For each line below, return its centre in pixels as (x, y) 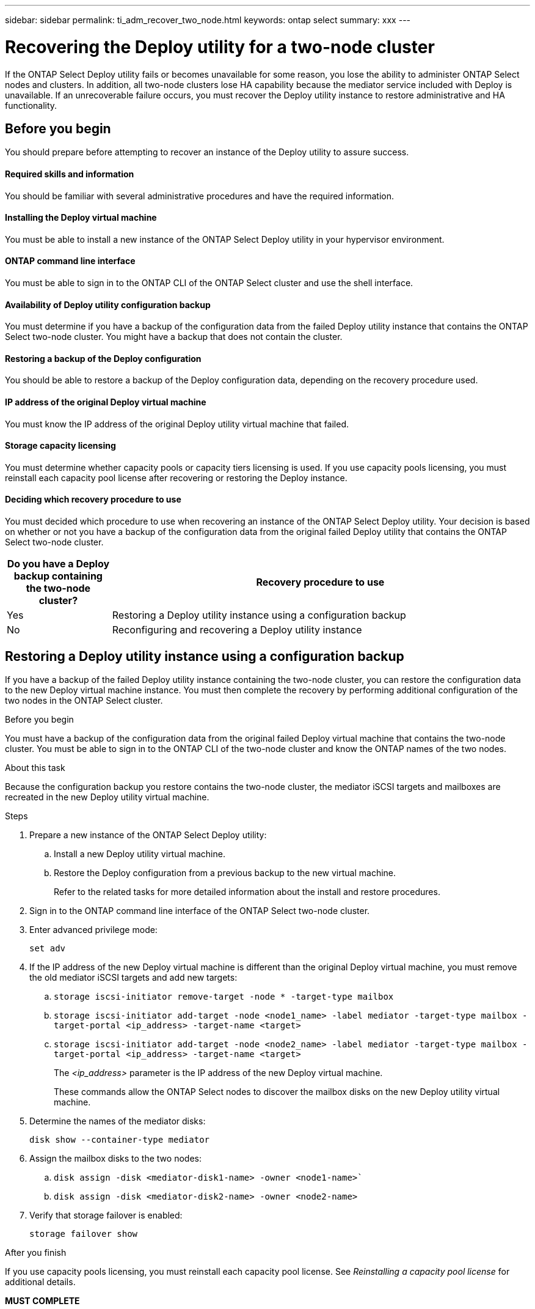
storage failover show (84, 1233)
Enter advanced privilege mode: (93, 929)
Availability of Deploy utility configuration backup (108, 304)
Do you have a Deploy (58, 564)
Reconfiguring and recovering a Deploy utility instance (237, 630)
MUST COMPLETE (42, 1300)
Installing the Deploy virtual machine (81, 218)
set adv (48, 948)
